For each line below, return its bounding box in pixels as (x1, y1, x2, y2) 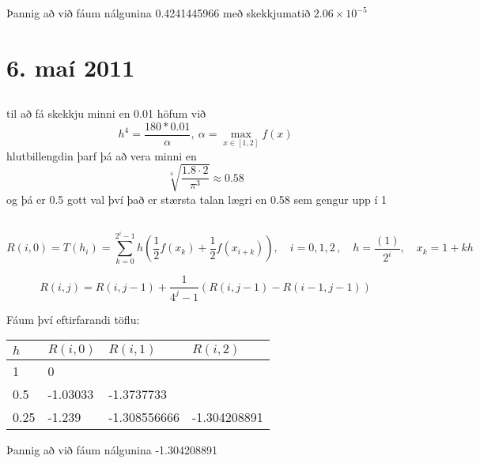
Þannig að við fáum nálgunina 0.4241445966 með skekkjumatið (6, 5, 311, 21)
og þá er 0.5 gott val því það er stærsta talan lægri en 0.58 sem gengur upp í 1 (6, 190, 387, 207)
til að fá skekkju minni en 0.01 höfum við (6, 105, 206, 122)
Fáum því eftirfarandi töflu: (6, 311, 140, 327)
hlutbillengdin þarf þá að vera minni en (6, 147, 197, 164)
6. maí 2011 (6, 51, 135, 83)
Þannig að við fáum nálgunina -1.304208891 (6, 442, 218, 458)
